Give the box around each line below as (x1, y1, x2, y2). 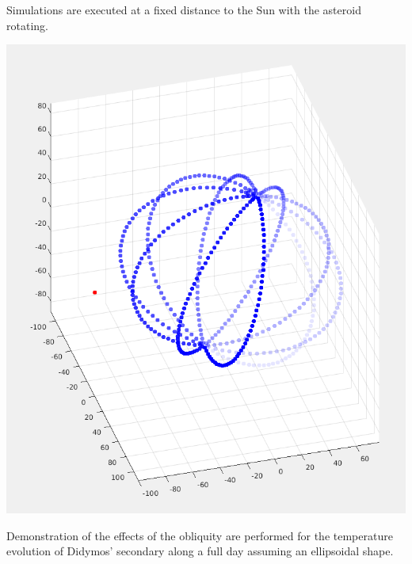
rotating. (6, 17, 48, 33)
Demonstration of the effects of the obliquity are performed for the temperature (6, 527, 393, 543)
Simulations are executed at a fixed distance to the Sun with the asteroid (6, 2, 361, 17)
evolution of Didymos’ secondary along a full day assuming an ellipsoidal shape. (6, 543, 394, 559)
